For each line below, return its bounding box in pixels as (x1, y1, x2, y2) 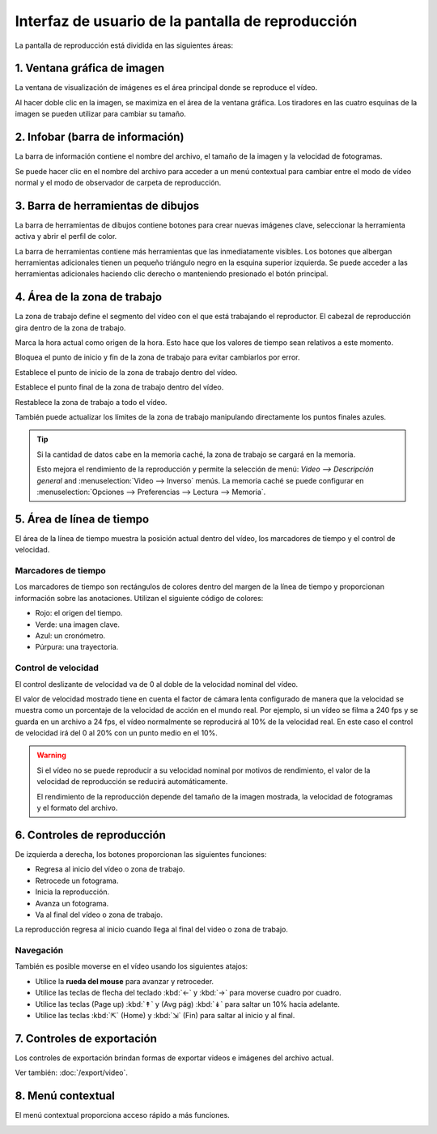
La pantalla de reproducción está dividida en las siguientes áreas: (15, 40, 234, 50)
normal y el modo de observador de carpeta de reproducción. (15, 177, 222, 187)
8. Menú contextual (15, 1089, 115, 1103)
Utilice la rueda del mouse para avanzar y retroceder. (35, 976, 214, 986)
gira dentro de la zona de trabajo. (15, 322, 126, 332)
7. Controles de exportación (15, 1031, 158, 1045)
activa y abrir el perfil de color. (15, 232, 117, 241)
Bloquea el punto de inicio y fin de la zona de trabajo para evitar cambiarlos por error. (15, 352, 300, 362)
